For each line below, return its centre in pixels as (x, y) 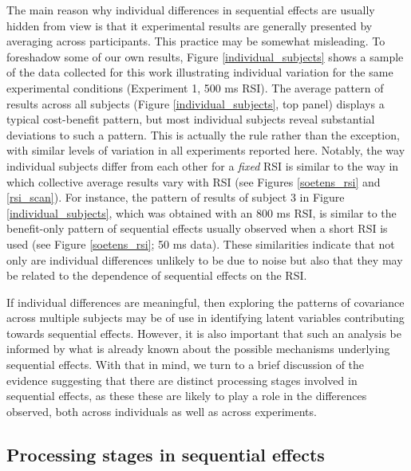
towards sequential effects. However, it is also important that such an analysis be (204, 333)
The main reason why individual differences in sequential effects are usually (191, 10)
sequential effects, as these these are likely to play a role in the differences (187, 396)
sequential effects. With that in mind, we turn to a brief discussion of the (186, 365)
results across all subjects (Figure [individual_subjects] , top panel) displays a (196, 103)
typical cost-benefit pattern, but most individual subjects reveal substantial (191, 119)
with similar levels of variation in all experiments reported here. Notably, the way (206, 150)
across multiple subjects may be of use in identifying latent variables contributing (205, 318)
